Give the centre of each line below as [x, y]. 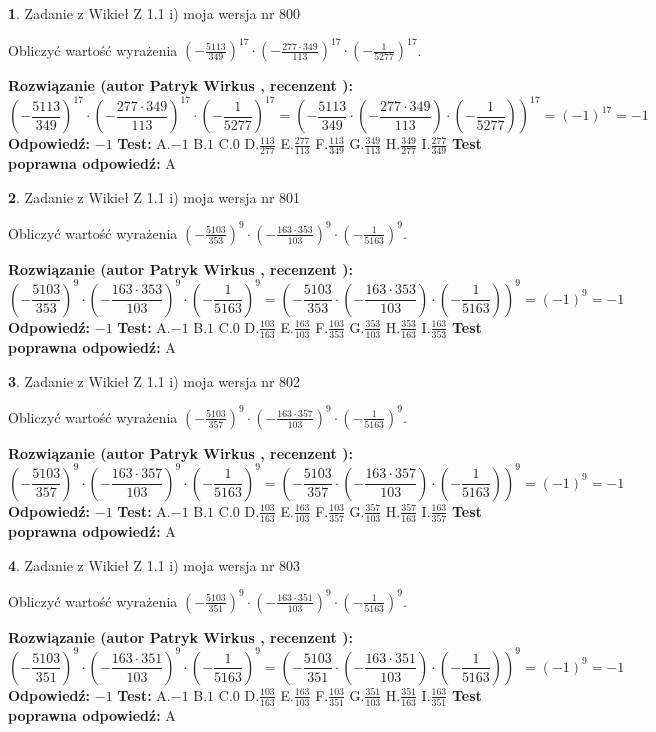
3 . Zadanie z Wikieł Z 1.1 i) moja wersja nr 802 [154, 380]
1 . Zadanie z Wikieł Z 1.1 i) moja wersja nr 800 [154, 13]
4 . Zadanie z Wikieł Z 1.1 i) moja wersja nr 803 [154, 564]
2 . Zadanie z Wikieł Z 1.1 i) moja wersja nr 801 [154, 196]
